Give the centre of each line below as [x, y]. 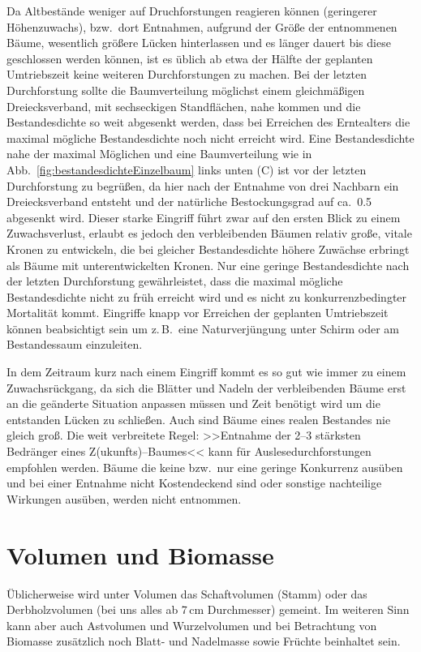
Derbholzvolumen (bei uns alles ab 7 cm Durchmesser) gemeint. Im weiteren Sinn [208, 609]
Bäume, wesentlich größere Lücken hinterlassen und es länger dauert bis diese [199, 43]
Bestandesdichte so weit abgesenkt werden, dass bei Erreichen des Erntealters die [208, 122]
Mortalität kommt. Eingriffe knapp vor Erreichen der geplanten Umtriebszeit [198, 313]
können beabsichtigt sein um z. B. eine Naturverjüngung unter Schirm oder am [203, 328]
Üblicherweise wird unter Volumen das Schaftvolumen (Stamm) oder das [187, 593]
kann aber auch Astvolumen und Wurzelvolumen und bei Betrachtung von [192, 625]
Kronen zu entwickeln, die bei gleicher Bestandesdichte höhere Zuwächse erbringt [208, 249]
